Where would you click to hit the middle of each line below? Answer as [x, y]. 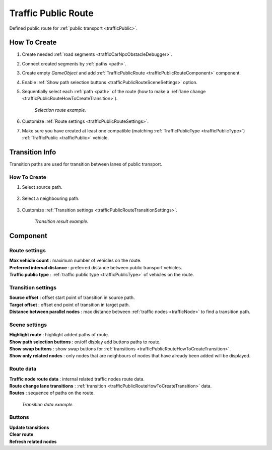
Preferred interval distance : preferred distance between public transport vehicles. [96, 267]
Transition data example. [48, 404]
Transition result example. [61, 221]
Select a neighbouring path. [51, 198]
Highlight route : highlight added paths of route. [59, 335]
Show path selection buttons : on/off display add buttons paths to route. [85, 342]
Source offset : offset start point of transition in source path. [72, 297]
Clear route [21, 434]
